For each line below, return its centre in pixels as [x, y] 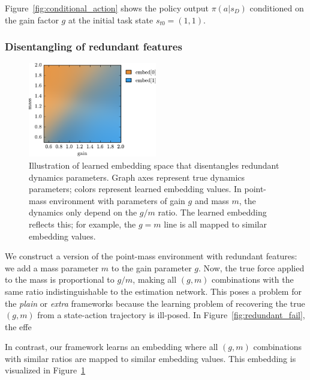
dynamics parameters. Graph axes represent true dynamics [137, 177]
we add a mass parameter [52, 267]
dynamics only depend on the [83, 212]
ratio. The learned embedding [212, 212]
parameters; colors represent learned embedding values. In [135, 189]
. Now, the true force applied [251, 267]
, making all [155, 279]
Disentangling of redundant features [94, 47]
